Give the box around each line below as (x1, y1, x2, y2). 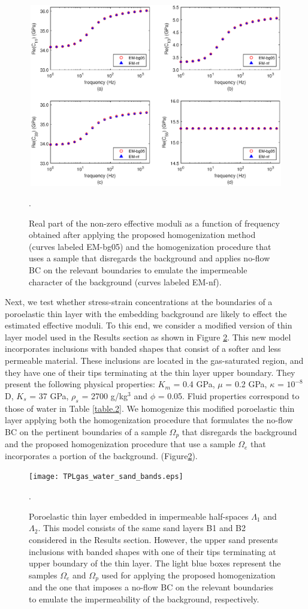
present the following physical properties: (5, 378, 155, 390)
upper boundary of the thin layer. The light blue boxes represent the (29, 557, 281, 569)
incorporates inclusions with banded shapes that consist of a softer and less (5, 342, 281, 355)
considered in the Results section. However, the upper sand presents (29, 533, 278, 545)
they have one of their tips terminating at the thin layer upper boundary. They (5, 366, 295, 378)
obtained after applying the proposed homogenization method (29, 228, 256, 241)
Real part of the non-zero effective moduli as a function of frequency (29, 216, 280, 229)
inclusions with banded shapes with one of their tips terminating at (29, 545, 276, 557)
